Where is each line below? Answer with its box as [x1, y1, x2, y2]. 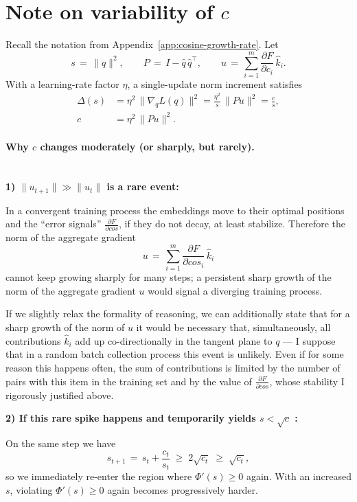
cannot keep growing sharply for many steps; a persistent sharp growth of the [5, 270, 332, 284]
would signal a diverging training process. [148, 283, 323, 297]
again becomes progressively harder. [107, 482, 258, 497]
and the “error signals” [5, 216, 102, 231]
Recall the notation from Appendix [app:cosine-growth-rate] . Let [5, 37, 279, 52]
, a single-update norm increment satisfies [127, 76, 303, 91]
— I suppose [283, 333, 336, 347]
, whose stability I [269, 374, 345, 388]
